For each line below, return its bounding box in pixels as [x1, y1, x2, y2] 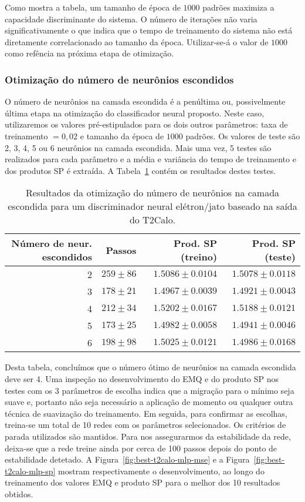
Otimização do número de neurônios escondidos [5, 72, 234, 86]
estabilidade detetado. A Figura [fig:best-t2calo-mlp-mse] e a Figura [5, 453, 250, 466]
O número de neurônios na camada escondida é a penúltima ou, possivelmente [5, 95, 286, 108]
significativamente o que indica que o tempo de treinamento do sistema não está [5, 24, 293, 36]
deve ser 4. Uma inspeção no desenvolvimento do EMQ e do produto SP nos [5, 372, 279, 384]
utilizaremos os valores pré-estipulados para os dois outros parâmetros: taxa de [5, 118, 288, 130]
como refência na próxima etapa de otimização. [5, 47, 174, 59]
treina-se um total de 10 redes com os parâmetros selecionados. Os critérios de [5, 419, 286, 431]
